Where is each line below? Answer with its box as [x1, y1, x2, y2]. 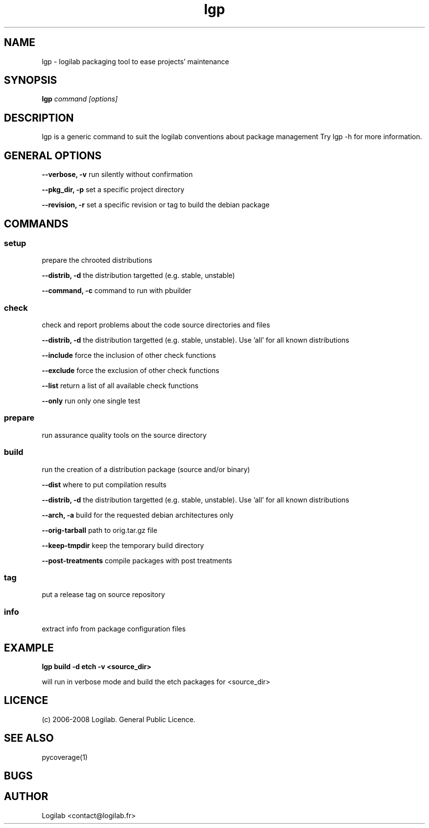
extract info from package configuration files [42, 625, 186, 633]
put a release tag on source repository [42, 590, 165, 599]
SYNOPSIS [4, 74, 57, 87]
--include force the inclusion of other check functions [42, 351, 216, 360]
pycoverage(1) [42, 753, 88, 761]
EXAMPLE [4, 641, 54, 654]
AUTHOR [4, 790, 48, 803]
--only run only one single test [42, 397, 141, 405]
